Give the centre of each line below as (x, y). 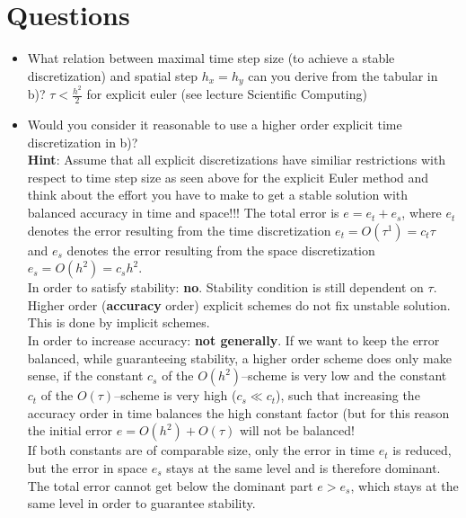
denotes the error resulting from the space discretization (221, 250)
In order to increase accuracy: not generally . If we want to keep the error (233, 340)
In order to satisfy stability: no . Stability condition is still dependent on (225, 287)
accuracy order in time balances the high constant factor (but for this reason (238, 412)
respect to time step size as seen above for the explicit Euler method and (228, 177)
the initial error (70, 430)
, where (422, 213)
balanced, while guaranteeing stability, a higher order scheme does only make (239, 357)
